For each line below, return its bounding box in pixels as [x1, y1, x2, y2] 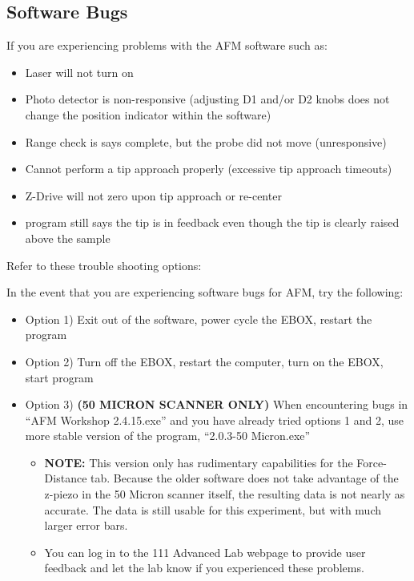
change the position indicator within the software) [25, 106, 271, 123]
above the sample [25, 229, 111, 246]
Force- [356, 454, 387, 470]
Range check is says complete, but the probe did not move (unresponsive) [25, 133, 387, 150]
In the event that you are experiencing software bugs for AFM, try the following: [6, 284, 404, 301]
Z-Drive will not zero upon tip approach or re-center [25, 187, 282, 204]
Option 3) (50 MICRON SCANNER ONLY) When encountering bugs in [25, 396, 408, 413]
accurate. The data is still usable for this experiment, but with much [44, 501, 382, 518]
